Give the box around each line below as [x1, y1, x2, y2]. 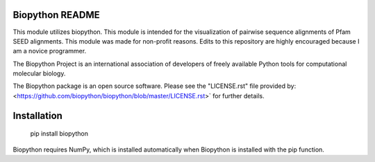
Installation [12, 109, 62, 121]
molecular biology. [12, 69, 66, 78]
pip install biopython [30, 129, 89, 138]
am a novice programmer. [12, 47, 87, 55]
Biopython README [12, 9, 100, 21]
